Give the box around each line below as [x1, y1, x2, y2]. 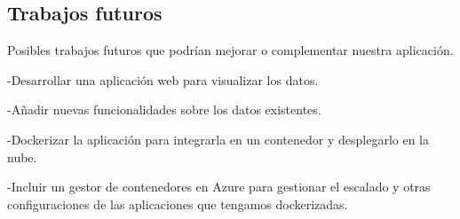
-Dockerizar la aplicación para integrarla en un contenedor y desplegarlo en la [7, 129, 429, 148]
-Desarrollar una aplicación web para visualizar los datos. [7, 70, 319, 89]
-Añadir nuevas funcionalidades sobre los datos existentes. [7, 100, 321, 119]
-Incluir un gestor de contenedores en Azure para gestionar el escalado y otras [7, 177, 431, 196]
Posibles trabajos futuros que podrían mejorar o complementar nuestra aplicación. [7, 41, 454, 59]
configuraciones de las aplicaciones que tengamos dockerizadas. [7, 194, 348, 213]
